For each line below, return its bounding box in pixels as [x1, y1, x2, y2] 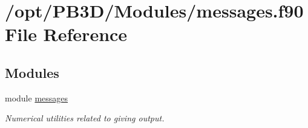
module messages [5, 91, 68, 104]
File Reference [5, 22, 128, 46]
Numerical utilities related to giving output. [5, 112, 165, 124]
